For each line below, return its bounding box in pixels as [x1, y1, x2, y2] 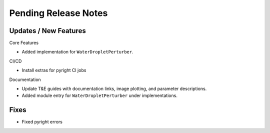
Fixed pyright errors [21, 119, 62, 125]
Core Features [9, 40, 39, 46]
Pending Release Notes [9, 7, 108, 18]
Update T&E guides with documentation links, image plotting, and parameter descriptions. [21, 85, 207, 92]
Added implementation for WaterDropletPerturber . [21, 49, 133, 55]
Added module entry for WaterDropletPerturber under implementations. [21, 92, 177, 98]
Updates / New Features [9, 26, 86, 35]
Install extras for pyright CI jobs [21, 67, 86, 73]
